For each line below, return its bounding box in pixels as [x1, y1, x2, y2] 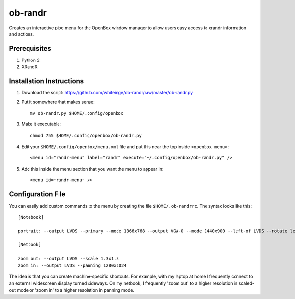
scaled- [238, 280, 254, 286]
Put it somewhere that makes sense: [21, 99, 95, 105]
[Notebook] [18, 214, 44, 220]
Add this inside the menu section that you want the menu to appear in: [21, 166, 164, 172]
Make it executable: [21, 121, 61, 127]
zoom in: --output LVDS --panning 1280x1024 [18, 263, 127, 268]
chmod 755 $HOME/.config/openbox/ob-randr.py [30, 133, 142, 138]
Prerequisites [9, 44, 51, 53]
